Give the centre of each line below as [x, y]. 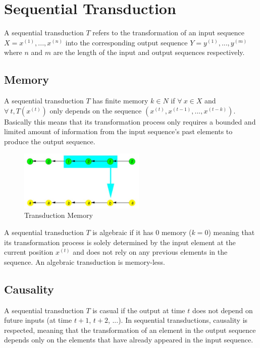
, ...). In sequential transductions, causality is [178, 320]
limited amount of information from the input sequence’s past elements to [118, 131]
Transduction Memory [59, 215]
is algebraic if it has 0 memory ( [142, 232]
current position [29, 252]
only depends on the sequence [96, 110]
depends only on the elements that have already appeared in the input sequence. [129, 340]
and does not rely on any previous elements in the [150, 252]
